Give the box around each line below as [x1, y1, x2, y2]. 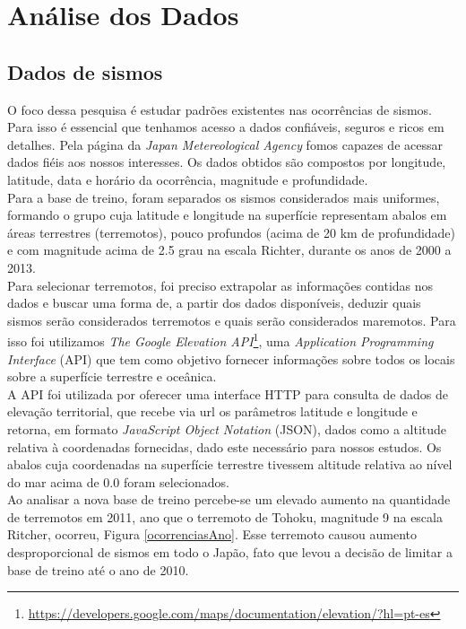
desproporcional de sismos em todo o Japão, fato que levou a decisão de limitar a [7, 543, 453, 562]
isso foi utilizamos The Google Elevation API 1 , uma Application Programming [7, 329, 434, 350]
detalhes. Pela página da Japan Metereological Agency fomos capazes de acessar [7, 135, 443, 153]
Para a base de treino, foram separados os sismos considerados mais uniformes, [7, 188, 440, 206]
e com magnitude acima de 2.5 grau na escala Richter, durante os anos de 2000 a [7, 240, 452, 259]
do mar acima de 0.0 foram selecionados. [7, 472, 229, 491]
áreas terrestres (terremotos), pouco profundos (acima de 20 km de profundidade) [7, 223, 456, 241]
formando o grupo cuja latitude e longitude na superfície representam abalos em [7, 205, 447, 224]
